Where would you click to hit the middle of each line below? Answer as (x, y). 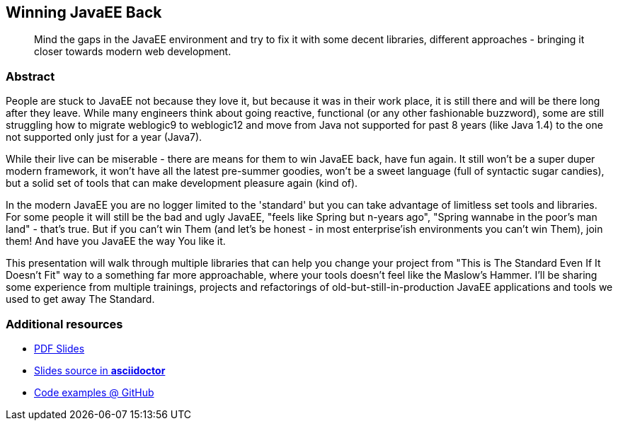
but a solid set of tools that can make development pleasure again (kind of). (182, 183)
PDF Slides (59, 348)
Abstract (30, 76)
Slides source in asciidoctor (100, 370)
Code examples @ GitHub (94, 392)
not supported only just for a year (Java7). (104, 137)
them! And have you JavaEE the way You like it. (116, 241)
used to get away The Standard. (80, 299)
